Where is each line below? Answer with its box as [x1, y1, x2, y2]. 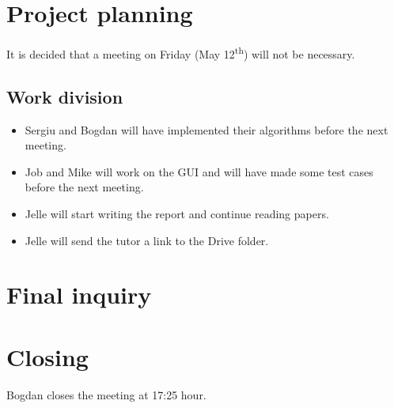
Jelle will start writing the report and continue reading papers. [25, 205, 329, 221]
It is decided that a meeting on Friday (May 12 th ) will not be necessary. [6, 43, 355, 62]
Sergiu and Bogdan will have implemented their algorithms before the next [25, 121, 388, 138]
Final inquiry [6, 278, 152, 311]
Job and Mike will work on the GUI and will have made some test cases [25, 163, 373, 179]
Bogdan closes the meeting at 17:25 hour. [6, 386, 206, 402]
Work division [6, 84, 123, 108]
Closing [6, 340, 89, 372]
